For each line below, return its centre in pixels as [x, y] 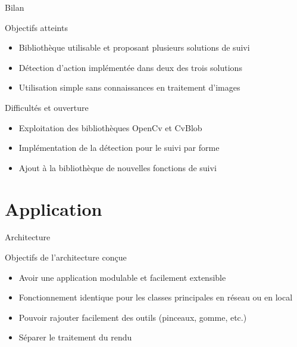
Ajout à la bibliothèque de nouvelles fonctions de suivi [118, 167]
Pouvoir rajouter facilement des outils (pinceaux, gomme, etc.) [133, 317]
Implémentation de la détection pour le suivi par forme [119, 148]
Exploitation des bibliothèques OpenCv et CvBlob [110, 127]
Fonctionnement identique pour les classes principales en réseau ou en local [156, 297]
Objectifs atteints [36, 27]
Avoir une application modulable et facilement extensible [122, 277]
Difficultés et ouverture [47, 107]
